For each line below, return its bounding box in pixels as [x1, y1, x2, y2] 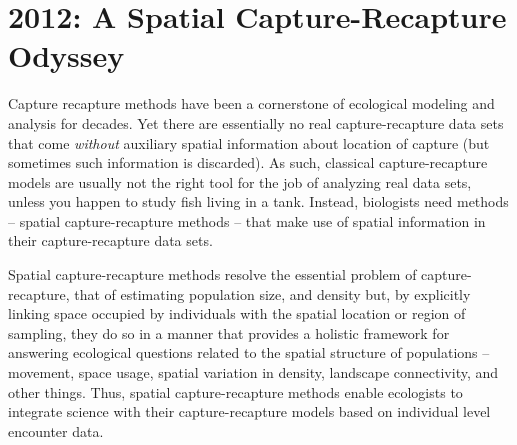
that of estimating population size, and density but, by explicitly [74, 283, 471, 304]
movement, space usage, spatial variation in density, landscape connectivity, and [8, 362, 499, 383]
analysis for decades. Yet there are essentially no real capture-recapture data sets [8, 112, 504, 133]
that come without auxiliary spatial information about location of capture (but [8, 132, 490, 153]
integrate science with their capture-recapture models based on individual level [8, 401, 491, 422]
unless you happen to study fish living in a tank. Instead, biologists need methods [8, 191, 509, 212]
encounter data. [8, 420, 104, 441]
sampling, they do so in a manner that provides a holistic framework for [8, 322, 450, 343]
